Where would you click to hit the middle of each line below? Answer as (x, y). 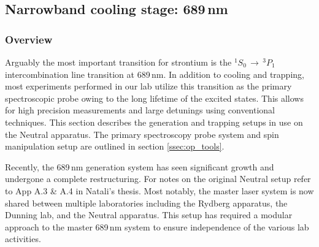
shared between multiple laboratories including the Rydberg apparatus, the (146, 203)
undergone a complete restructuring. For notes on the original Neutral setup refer (158, 179)
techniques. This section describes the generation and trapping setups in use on (154, 122)
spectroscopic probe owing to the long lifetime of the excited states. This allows (154, 98)
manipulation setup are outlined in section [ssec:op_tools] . (115, 146)
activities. (23, 239)
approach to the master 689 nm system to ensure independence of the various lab (157, 226)
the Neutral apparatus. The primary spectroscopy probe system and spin (142, 134)
